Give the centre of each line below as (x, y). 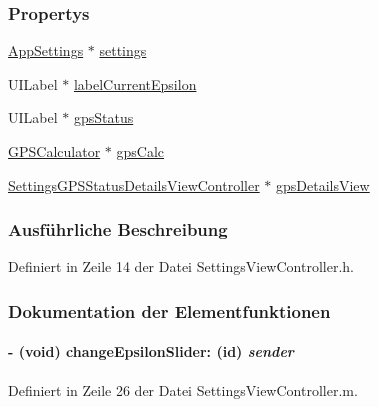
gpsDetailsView (323, 184)
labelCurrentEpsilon (135, 83)
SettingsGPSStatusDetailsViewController (134, 184)
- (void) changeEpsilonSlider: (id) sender (151, 351)
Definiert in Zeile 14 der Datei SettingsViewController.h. (181, 266)
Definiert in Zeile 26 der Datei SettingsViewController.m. (183, 389)
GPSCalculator (54, 151)
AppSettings (46, 50)
